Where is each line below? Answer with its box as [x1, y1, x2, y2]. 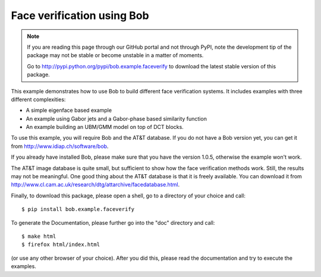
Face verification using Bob [11, 9, 149, 22]
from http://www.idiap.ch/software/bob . [11, 143, 109, 150]
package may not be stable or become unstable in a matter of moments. [27, 52, 204, 59]
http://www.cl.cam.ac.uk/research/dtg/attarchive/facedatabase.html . [11, 181, 180, 188]
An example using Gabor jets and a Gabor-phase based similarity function [26, 115, 207, 122]
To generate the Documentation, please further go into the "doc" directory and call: [11, 219, 215, 226]
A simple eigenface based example [26, 107, 112, 114]
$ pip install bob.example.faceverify [21, 206, 135, 213]
